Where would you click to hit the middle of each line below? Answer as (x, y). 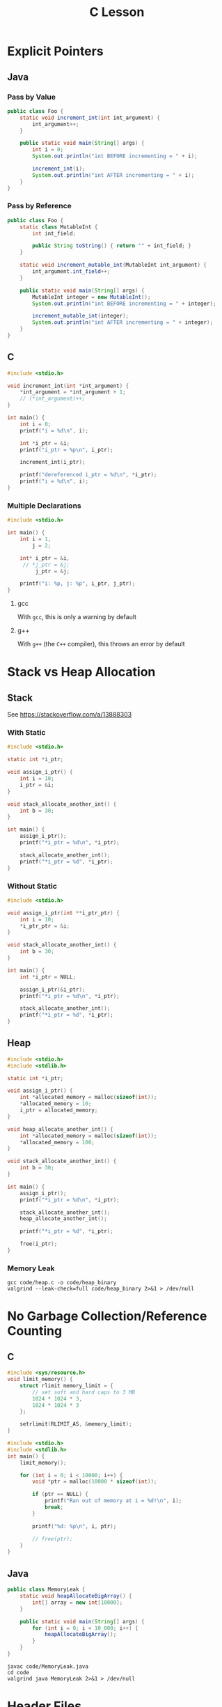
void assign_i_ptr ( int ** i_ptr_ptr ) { (63, 913)
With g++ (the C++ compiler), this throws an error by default (101, 644)
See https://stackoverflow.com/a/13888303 (70, 715)
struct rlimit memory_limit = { (66, 1386)
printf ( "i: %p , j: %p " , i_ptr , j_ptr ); (78, 584)
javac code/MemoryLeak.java (48, 1666)
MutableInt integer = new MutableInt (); (92, 297)
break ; (54, 1507)
